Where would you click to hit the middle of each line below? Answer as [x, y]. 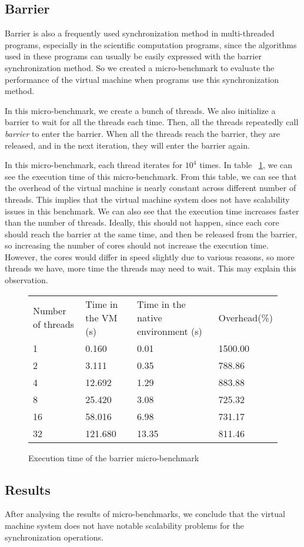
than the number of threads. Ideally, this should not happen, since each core [142, 222]
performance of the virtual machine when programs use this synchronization [142, 79]
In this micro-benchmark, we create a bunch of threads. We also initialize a [140, 110]
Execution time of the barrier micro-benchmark [114, 457]
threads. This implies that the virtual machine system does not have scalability [147, 199]
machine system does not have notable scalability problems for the [124, 526]
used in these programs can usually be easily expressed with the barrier [133, 56]
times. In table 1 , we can [246, 165]
